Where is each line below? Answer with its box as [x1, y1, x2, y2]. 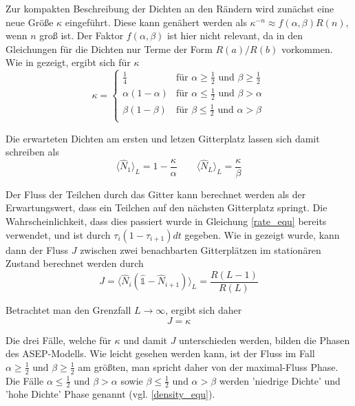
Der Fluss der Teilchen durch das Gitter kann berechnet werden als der [6, 186, 306, 201]
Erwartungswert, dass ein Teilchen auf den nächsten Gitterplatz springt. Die [6, 200, 327, 215]
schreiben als [6, 145, 59, 159]
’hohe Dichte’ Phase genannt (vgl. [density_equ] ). [6, 387, 215, 401]
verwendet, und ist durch [6, 227, 111, 242]
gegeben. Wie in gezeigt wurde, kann [184, 227, 340, 242]
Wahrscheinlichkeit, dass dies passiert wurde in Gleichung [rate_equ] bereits [6, 214, 327, 228]
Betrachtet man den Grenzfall [6, 302, 131, 317]
